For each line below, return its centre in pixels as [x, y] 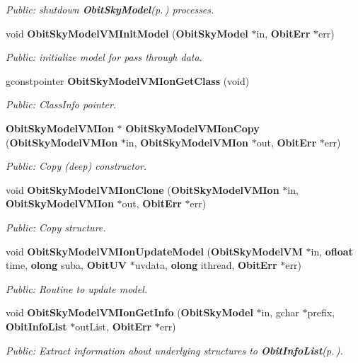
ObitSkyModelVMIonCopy [192, 128]
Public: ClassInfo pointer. [61, 104]
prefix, [321, 312]
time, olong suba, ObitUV [66, 265]
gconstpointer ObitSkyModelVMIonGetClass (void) [128, 80]
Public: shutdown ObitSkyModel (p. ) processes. [110, 9]
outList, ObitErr [114, 326]
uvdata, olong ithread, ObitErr [206, 265]
